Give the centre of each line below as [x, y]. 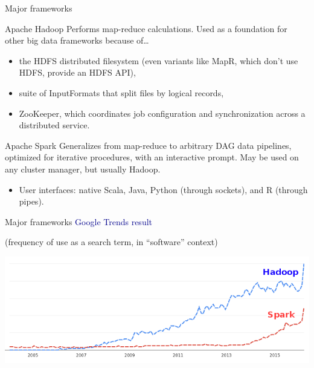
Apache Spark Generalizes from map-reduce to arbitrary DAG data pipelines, [148, 145]
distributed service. [54, 125]
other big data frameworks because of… [77, 40]
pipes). [31, 201]
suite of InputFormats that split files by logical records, [121, 92]
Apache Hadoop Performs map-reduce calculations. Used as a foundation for [146, 28]
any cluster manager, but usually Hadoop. [83, 169]
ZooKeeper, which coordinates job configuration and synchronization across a [162, 113]
